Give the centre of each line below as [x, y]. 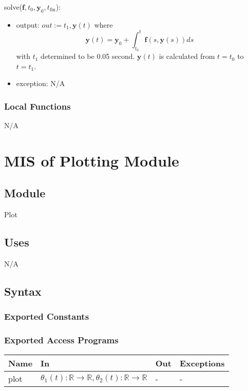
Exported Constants [47, 316]
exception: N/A [41, 83]
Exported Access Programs [61, 340]
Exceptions [202, 363]
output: [28, 24]
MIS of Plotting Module [92, 160]
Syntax [23, 291]
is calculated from [187, 56]
